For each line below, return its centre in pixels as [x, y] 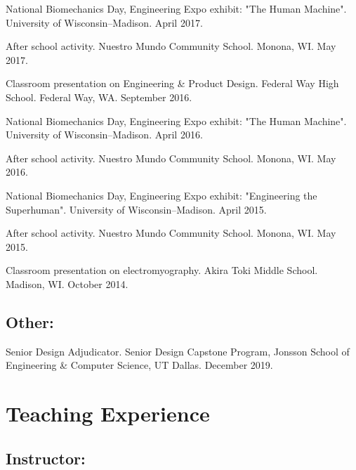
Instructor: [46, 458]
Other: [30, 321]
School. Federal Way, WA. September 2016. [99, 97]
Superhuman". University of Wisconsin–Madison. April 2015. [136, 209]
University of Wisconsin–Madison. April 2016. [104, 135]
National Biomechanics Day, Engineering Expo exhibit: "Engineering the [161, 195]
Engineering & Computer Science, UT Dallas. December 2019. [139, 365]
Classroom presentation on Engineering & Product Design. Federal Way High [172, 83]
